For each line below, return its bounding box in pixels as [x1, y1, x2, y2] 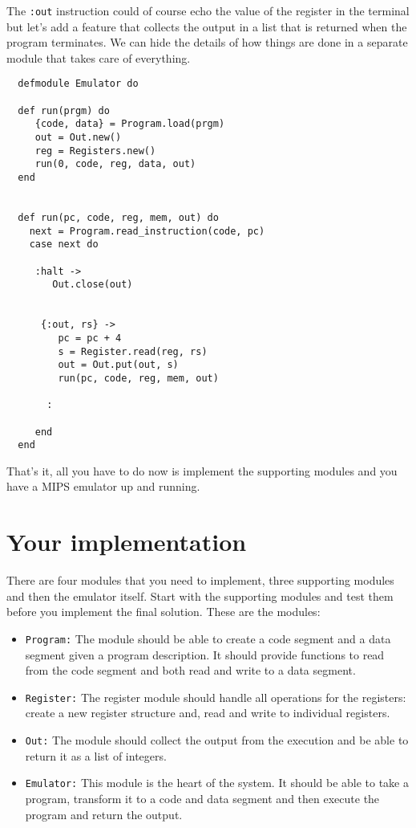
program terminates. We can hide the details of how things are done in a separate [6, 34, 408, 51]
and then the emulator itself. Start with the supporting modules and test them [6, 587, 394, 604]
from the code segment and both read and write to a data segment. [25, 662, 356, 679]
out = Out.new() [34, 132, 122, 144]
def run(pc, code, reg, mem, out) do [18, 212, 219, 223]
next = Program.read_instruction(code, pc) [29, 225, 265, 237]
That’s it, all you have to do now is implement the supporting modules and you [6, 462, 398, 479]
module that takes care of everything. [6, 49, 191, 66]
